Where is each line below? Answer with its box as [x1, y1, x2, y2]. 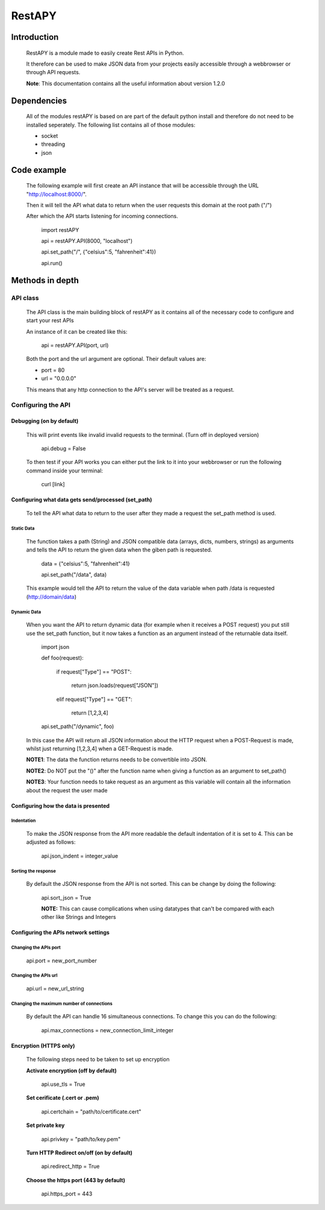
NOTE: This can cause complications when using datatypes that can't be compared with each [41, 904, 275, 912]
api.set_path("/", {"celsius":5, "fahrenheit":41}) [41, 248, 156, 255]
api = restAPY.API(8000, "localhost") [41, 237, 132, 245]
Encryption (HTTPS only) [11, 1042, 75, 1049]
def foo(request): [41, 654, 84, 662]
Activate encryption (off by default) [26, 1067, 117, 1074]
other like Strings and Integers [41, 914, 117, 921]
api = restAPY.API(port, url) [41, 341, 109, 349]
